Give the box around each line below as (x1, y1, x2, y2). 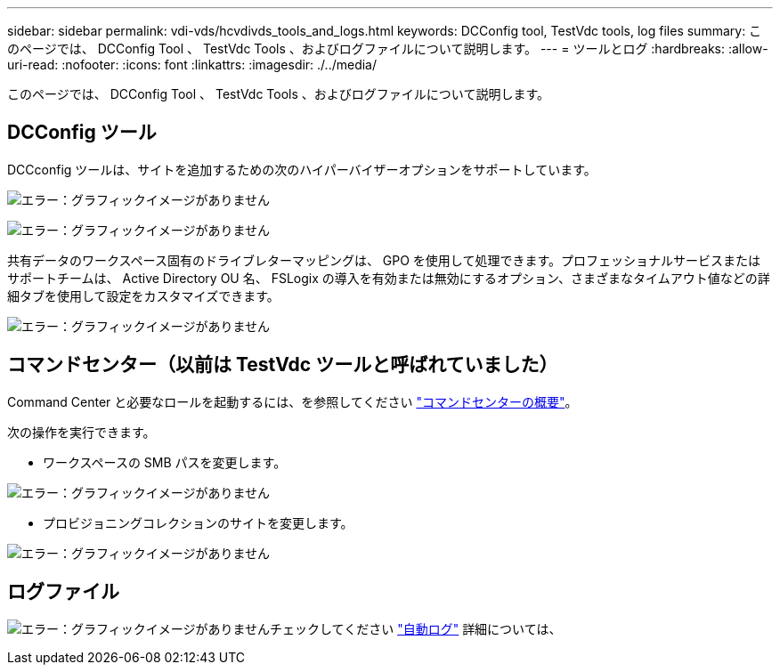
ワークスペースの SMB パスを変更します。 (43, 454, 287, 470)
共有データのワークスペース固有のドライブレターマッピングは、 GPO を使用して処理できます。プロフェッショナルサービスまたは (7, 252, 761, 268)
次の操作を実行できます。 (7, 424, 156, 440)
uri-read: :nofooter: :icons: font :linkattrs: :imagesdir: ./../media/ (7, 57, 378, 72)
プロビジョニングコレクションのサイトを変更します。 (43, 514, 353, 530)
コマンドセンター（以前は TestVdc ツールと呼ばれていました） (7, 353, 558, 376)
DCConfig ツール (7, 121, 157, 144)
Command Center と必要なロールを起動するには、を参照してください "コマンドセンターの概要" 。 (7, 393, 578, 409)
